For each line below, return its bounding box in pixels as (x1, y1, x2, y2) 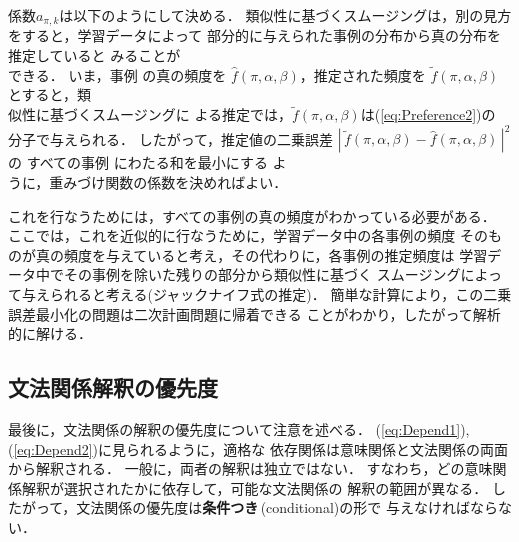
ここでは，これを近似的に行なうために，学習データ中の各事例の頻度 (8, 225, 456, 246)
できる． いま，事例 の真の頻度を (8, 64, 227, 85)
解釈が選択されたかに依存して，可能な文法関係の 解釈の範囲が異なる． (21, 477, 488, 498)
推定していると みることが (8, 45, 181, 66)
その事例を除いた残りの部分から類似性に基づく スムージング (63, 264, 461, 285)
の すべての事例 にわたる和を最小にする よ (8, 152, 287, 173)
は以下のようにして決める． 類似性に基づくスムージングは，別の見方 (59, 5, 512, 25)
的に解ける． (8, 323, 92, 344)
